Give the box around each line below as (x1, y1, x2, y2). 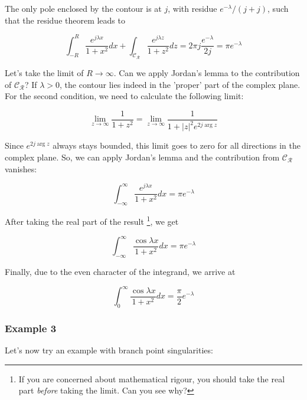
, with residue (168, 2, 217, 14)
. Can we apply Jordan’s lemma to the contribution (113, 67, 300, 79)
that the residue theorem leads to (5, 14, 125, 26)
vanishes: (5, 162, 37, 175)
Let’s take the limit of (5, 67, 84, 79)
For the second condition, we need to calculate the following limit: (5, 90, 244, 102)
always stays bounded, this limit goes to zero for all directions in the (53, 139, 301, 152)
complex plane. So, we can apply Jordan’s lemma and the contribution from (5, 150, 280, 163)
